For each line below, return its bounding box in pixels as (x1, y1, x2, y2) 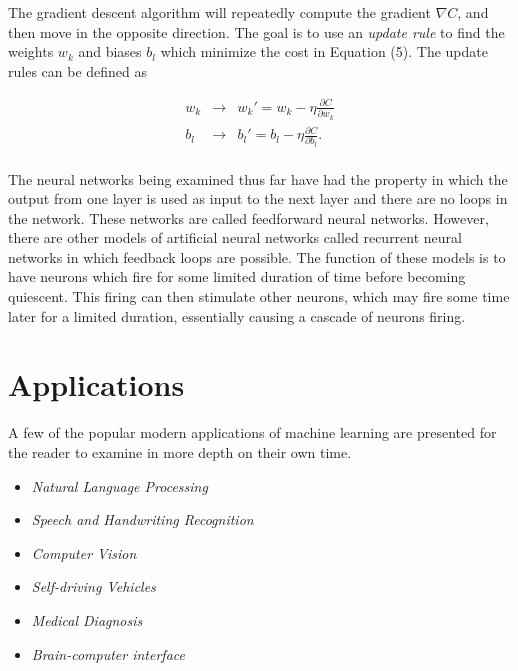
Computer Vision (31, 542, 137, 563)
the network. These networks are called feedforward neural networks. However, (8, 207, 489, 228)
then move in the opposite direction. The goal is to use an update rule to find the (8, 21, 505, 42)
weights (8, 41, 54, 62)
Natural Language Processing (31, 475, 208, 496)
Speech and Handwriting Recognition (31, 509, 254, 530)
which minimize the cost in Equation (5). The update (160, 41, 488, 62)
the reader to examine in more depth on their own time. (8, 441, 352, 462)
